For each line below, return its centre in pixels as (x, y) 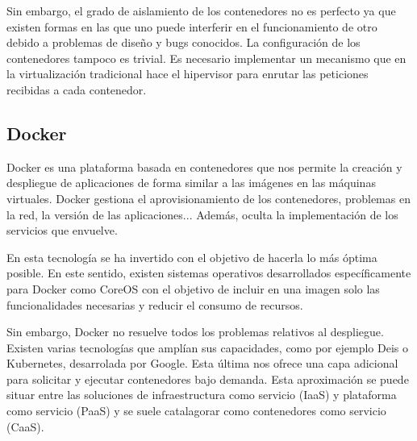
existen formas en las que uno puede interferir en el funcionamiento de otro (192, 26)
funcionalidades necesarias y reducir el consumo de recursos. (155, 304)
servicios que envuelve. (62, 230)
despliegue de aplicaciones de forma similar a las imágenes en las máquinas (191, 183)
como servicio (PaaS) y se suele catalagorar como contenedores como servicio (196, 411)
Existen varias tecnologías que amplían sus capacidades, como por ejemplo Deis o (207, 347)
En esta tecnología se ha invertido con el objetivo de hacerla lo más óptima (192, 257)
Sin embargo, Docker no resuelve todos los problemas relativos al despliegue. (195, 332)
